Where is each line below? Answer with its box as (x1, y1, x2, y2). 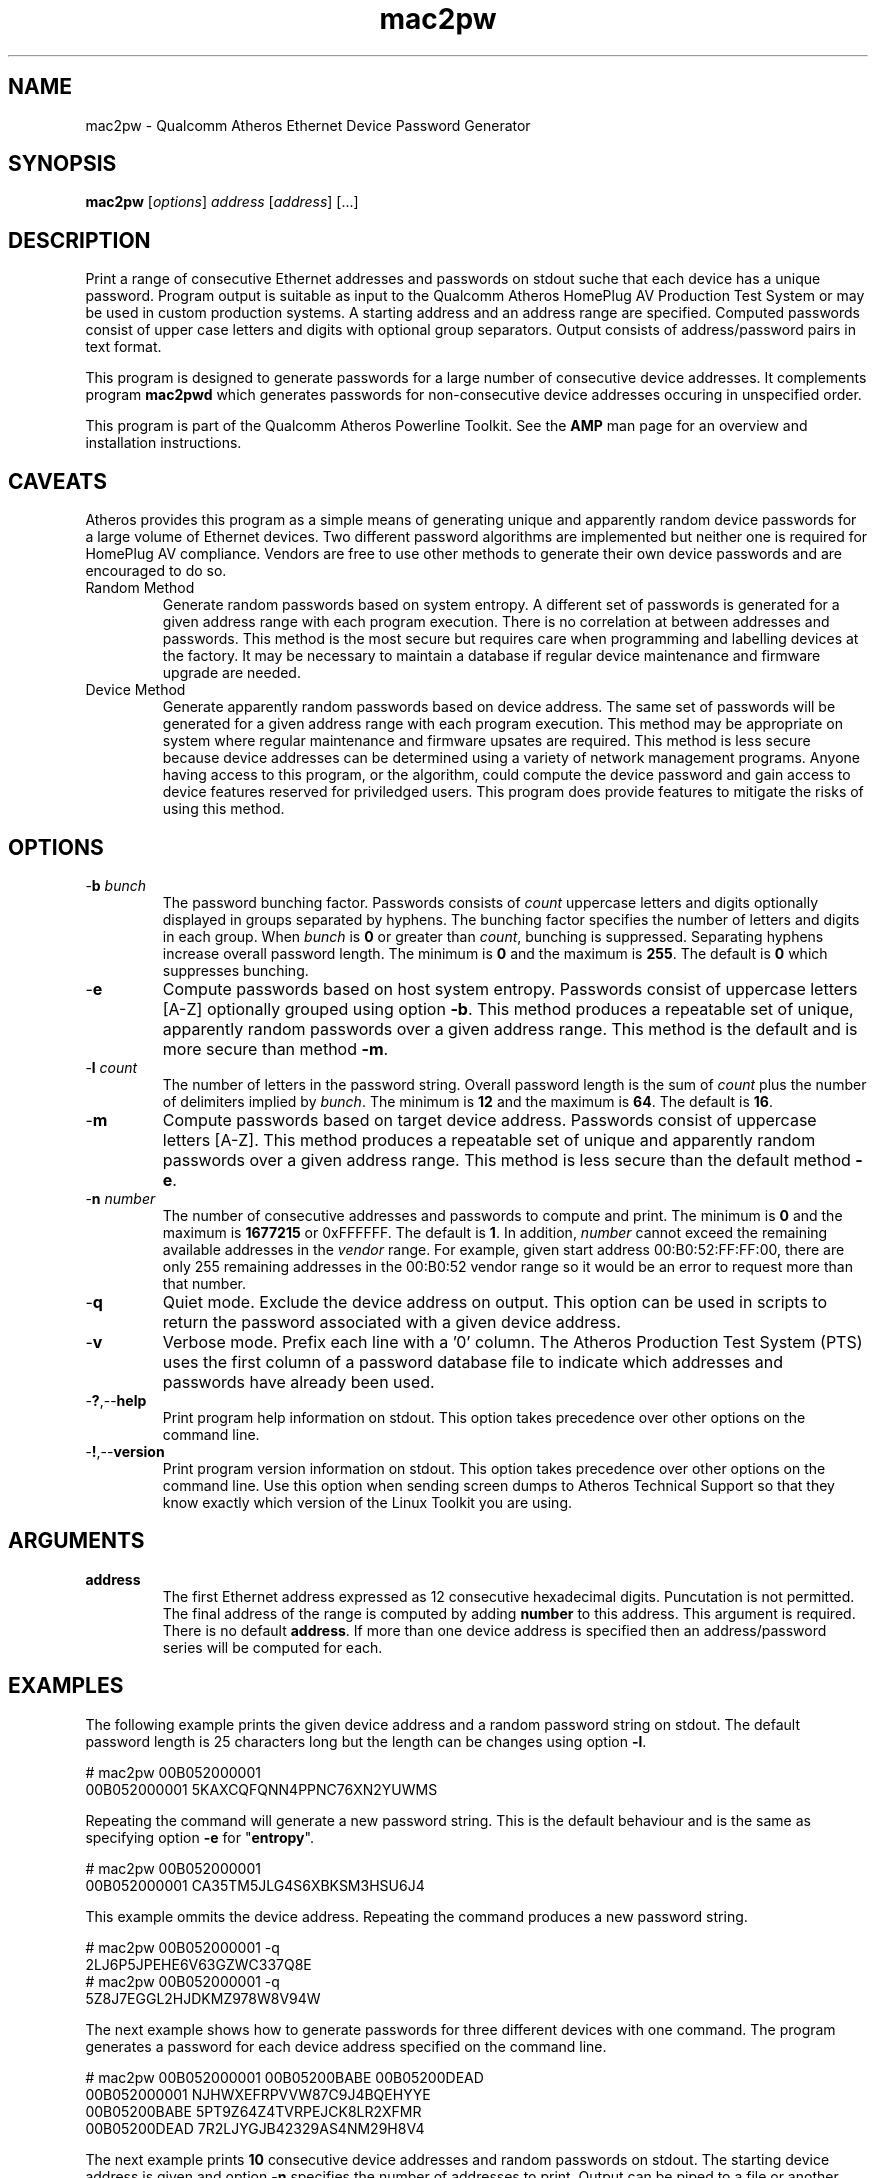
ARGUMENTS (8, 1528, 145, 1554)
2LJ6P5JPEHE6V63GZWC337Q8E (85, 1955, 312, 1973)
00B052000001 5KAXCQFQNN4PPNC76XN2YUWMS (85, 1780, 438, 1798)
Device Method (85, 681, 186, 699)
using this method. (162, 800, 285, 818)
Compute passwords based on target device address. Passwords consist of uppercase (162, 1109, 817, 1130)
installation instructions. (85, 434, 242, 452)
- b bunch (85, 876, 147, 894)
